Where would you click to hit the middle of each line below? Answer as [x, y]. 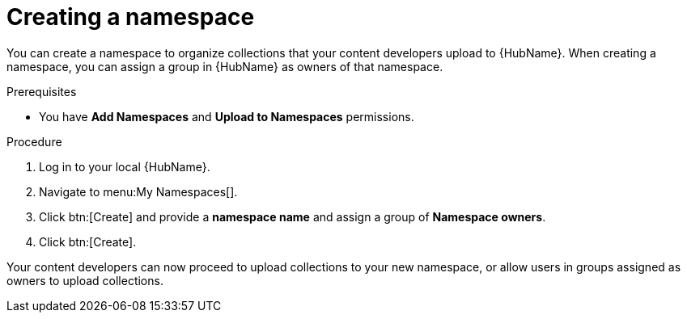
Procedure [34, 141]
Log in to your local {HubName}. [125, 166]
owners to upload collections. [85, 280]
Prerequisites [42, 91]
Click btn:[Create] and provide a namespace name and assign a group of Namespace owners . [293, 216]
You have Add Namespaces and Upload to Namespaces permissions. [227, 116]
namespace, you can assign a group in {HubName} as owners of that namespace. [225, 66]
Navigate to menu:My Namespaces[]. [138, 191]
